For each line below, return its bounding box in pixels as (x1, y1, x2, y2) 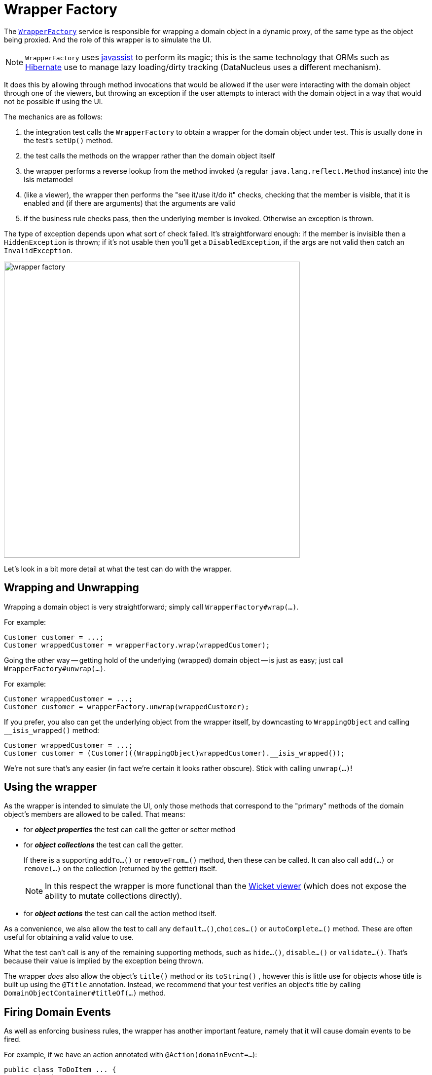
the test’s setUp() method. (24, 136, 113, 145)
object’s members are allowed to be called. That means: (4, 810, 185, 819)
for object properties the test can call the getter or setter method (24, 825, 236, 834)
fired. (4, 1035, 21, 1044)
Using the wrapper (4, 781, 97, 794)
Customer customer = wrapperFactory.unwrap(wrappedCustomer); (4, 702, 250, 711)
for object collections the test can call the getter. (24, 841, 183, 849)
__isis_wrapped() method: (4, 726, 100, 734)
